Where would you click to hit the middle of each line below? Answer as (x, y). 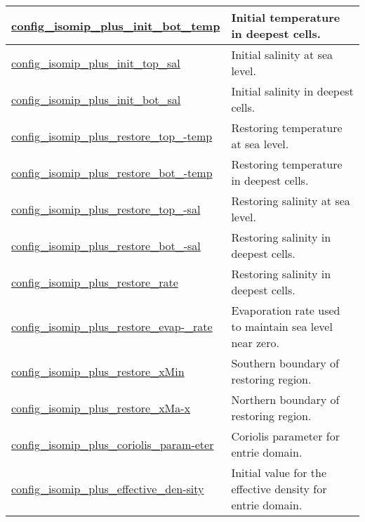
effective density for (279, 489)
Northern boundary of (285, 399)
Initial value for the (279, 472)
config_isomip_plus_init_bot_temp (116, 25)
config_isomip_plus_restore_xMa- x (101, 407)
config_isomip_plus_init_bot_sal (96, 99)
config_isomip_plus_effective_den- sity (108, 489)
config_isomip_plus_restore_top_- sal (106, 209)
